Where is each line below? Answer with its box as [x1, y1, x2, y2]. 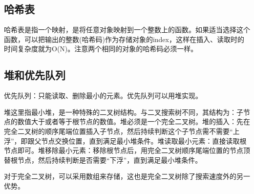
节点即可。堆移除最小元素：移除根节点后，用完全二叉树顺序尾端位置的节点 [4, 145, 243, 155]
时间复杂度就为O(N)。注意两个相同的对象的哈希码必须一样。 [4, 43, 198, 54]
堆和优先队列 [4, 67, 65, 83]
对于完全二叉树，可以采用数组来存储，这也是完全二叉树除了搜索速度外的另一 [4, 171, 250, 181]
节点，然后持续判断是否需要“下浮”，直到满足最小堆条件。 [17, 154, 202, 165]
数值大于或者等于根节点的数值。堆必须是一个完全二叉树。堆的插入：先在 [17, 116, 250, 127]
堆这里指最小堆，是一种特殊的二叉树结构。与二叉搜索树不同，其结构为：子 [4, 107, 243, 117]
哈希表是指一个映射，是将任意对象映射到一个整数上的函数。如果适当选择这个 [4, 24, 250, 35]
